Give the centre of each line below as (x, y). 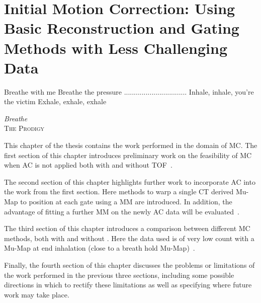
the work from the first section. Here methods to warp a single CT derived (119, 192)
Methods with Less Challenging (116, 48)
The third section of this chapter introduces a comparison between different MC (127, 228)
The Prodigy (24, 128)
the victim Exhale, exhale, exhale (55, 101)
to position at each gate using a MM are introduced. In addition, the (126, 202)
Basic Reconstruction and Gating (122, 28)
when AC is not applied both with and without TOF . (88, 165)
